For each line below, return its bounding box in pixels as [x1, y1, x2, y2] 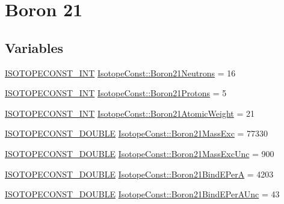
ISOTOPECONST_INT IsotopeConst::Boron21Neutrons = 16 [5, 66, 236, 79]
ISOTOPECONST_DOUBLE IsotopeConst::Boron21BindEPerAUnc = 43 [5, 188, 280, 200]
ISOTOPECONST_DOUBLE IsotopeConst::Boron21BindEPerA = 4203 [5, 167, 274, 180]
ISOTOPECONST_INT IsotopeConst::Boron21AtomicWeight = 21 [5, 107, 255, 119]
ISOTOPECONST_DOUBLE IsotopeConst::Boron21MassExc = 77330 [5, 127, 268, 140]
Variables [5, 38, 64, 57]
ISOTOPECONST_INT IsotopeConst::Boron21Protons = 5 [5, 87, 227, 99]
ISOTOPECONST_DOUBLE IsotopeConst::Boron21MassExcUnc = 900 [5, 147, 274, 159]
